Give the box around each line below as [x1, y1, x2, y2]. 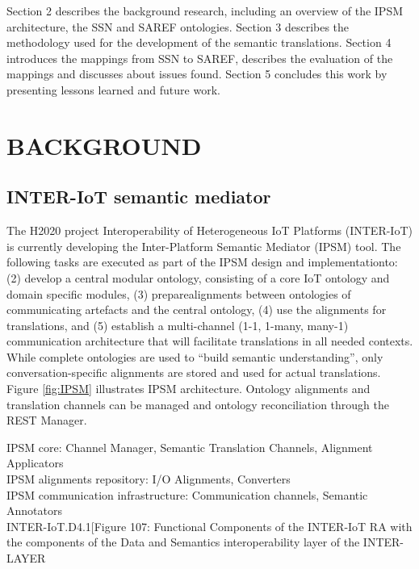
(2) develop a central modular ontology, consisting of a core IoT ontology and [6, 269, 390, 286]
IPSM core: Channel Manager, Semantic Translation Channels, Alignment [6, 438, 373, 455]
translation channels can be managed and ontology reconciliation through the [6, 395, 389, 412]
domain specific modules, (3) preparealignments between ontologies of [6, 285, 351, 302]
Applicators [6, 454, 64, 471]
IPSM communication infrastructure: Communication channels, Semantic [6, 486, 368, 503]
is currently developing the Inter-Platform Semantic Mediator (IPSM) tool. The [6, 237, 401, 254]
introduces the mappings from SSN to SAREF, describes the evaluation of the [6, 49, 393, 66]
